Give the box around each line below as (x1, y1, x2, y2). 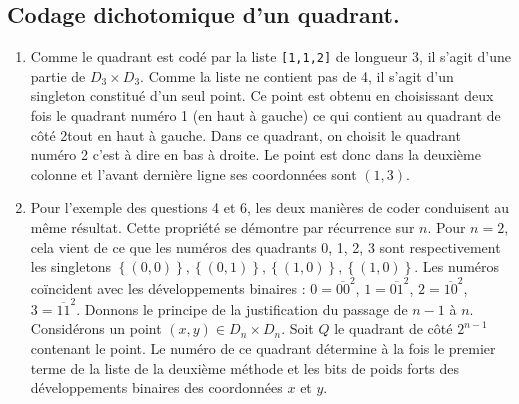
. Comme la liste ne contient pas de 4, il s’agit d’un (140, 65, 454, 86)
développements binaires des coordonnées (30, 377, 283, 398)
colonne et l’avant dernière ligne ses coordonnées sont (30, 163, 357, 184)
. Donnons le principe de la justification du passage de (76, 298, 408, 319)
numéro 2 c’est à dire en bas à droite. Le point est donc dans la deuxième (30, 144, 481, 165)
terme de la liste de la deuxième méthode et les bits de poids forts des (30, 357, 460, 378)
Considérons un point (30, 318, 162, 339)
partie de (30, 65, 86, 86)
